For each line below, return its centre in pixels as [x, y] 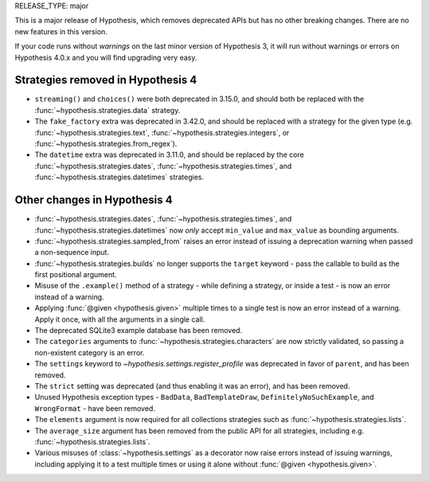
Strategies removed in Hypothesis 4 [106, 80]
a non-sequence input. [72, 252]
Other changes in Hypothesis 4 [94, 200]
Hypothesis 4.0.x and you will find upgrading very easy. [106, 57]
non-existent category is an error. [90, 352]
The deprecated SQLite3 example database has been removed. [139, 330]
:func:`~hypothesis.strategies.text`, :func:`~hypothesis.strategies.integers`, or [162, 132]
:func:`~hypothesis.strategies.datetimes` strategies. [119, 177]
